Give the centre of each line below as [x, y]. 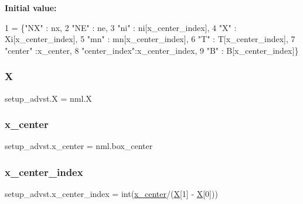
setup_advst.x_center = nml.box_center [79, 146]
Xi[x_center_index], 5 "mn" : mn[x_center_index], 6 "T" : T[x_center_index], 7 [150, 39]
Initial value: [31, 8]
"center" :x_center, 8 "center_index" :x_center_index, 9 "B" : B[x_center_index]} [152, 50]
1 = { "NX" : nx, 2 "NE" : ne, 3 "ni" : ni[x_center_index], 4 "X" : [121, 27]
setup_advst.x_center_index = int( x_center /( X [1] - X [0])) [111, 194]
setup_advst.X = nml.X [48, 98]
